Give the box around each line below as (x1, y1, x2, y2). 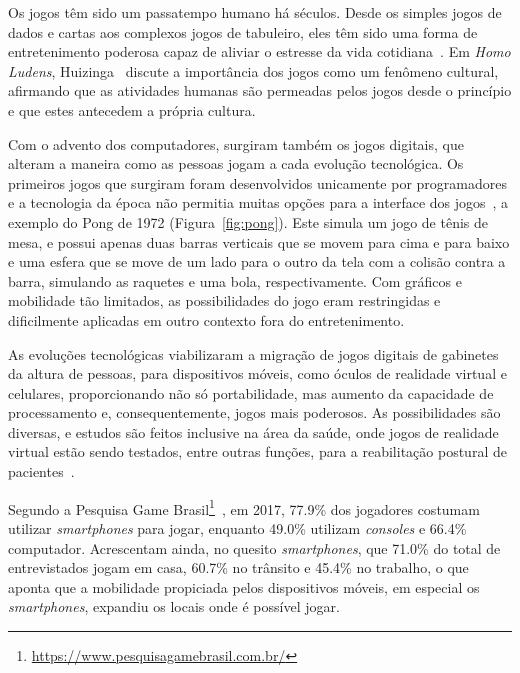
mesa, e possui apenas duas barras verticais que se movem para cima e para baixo (8, 231, 510, 252)
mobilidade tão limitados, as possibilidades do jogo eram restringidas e (8, 290, 441, 311)
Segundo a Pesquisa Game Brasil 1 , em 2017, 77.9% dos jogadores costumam (8, 495, 480, 519)
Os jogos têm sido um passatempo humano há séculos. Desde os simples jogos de (8, 2, 502, 22)
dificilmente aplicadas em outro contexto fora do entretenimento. (8, 309, 405, 330)
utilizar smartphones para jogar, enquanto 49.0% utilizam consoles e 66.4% (8, 517, 467, 538)
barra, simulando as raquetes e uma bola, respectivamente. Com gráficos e (8, 270, 462, 291)
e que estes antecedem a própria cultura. (8, 99, 256, 120)
